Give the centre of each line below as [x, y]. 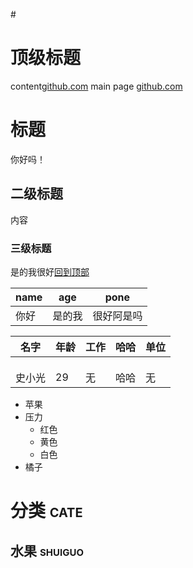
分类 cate [46, 511]
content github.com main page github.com [96, 86]
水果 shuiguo [47, 550]
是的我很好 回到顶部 [50, 271]
